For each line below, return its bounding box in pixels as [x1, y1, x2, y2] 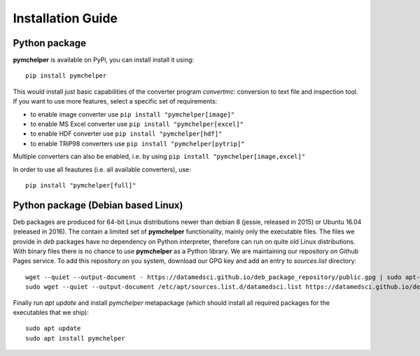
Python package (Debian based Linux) [13, 199, 183, 211]
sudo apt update [25, 325, 81, 332]
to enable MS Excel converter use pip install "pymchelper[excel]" [30, 120, 244, 129]
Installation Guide [13, 10, 118, 26]
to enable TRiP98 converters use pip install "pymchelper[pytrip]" [30, 139, 245, 148]
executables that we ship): [13, 308, 89, 316]
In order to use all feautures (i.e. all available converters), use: [13, 165, 192, 173]
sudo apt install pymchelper [25, 334, 125, 342]
